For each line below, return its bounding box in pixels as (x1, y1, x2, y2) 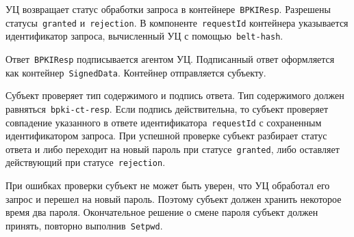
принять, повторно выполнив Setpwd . (5, 218, 163, 232)
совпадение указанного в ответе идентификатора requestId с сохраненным (5, 115, 322, 129)
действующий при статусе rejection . (5, 155, 166, 169)
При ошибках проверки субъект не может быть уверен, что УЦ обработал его (5, 178, 330, 193)
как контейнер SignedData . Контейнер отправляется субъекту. (5, 65, 266, 79)
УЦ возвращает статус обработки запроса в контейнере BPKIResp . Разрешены (5, 2, 331, 16)
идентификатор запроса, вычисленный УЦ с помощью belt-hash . (5, 29, 283, 43)
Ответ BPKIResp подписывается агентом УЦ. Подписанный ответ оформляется (5, 51, 335, 66)
